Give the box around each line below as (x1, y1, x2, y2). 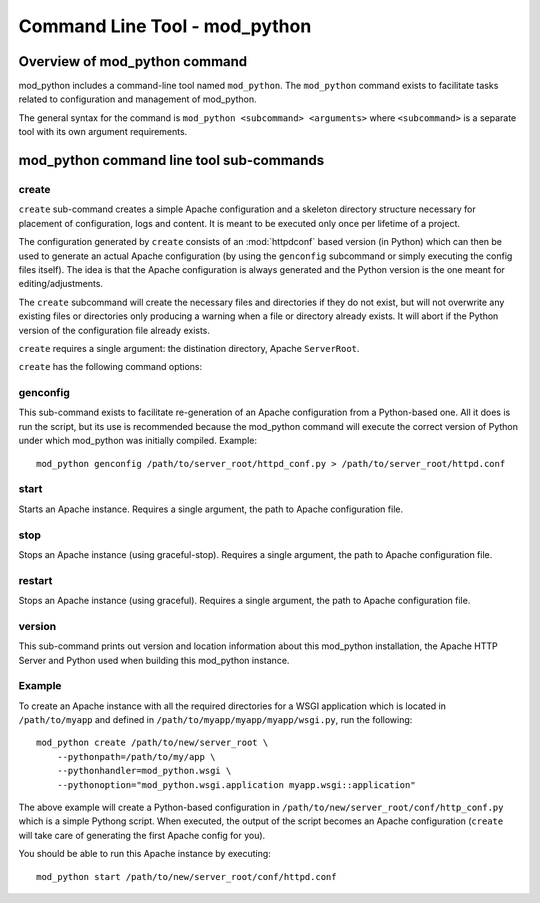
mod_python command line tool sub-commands (18, 152, 325, 169)
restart (18, 573, 53, 587)
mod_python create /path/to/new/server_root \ (36, 737, 269, 749)
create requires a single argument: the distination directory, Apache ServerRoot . (18, 342, 360, 354)
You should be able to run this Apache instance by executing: (18, 848, 272, 860)
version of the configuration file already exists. (18, 324, 210, 336)
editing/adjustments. (18, 278, 104, 290)
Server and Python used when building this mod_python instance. (18, 654, 290, 666)
